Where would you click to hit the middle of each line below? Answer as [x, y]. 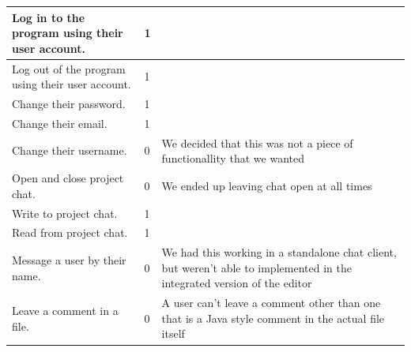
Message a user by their [69, 260]
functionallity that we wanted [233, 158]
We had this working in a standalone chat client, [279, 252]
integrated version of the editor [237, 283]
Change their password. [69, 103]
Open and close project [68, 178]
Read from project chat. [70, 232]
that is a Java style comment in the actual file [273, 318]
